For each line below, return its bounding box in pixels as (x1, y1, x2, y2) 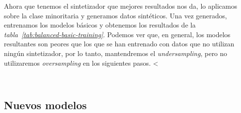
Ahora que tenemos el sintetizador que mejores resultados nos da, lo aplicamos (4, 1, 237, 11)
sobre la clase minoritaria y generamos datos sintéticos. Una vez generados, (4, 10, 227, 20)
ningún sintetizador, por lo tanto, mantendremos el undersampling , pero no (4, 48, 227, 58)
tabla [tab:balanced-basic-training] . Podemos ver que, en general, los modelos (4, 29, 231, 39)
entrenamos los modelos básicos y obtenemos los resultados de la (4, 20, 196, 30)
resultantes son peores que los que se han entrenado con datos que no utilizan (4, 39, 235, 49)
